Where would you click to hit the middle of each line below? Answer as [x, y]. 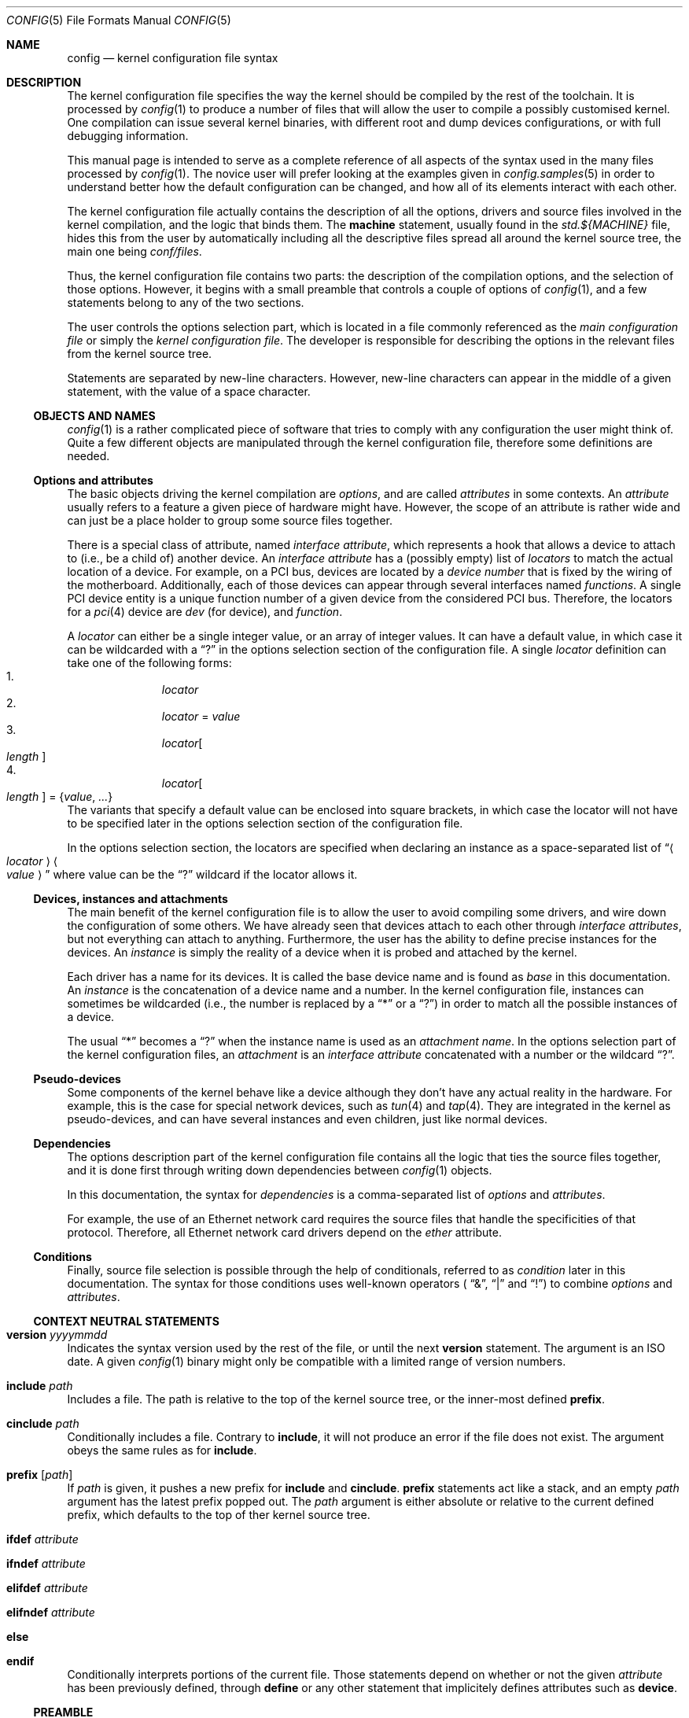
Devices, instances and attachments [131, 899]
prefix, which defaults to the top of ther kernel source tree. [219, 1515]
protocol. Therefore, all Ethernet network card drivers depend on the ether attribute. [284, 1232]
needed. [88, 456]
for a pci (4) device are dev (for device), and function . [205, 612]
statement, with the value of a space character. [189, 391]
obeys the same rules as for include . [162, 1450]
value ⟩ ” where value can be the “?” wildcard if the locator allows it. [182, 874]
